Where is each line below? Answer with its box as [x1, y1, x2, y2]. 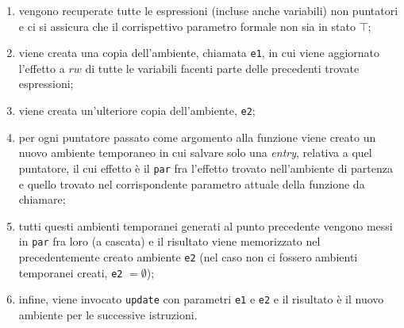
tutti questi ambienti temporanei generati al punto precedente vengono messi [18, 217, 393, 234]
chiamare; [18, 191, 66, 208]
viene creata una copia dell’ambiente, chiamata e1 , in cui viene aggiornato [18, 44, 380, 61]
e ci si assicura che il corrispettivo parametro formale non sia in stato [18, 17, 356, 34]
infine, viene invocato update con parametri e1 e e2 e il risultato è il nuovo [18, 291, 384, 307]
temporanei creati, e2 [18, 264, 123, 280]
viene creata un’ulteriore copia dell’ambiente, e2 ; [18, 102, 256, 119]
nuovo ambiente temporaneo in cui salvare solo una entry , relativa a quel [18, 144, 372, 161]
